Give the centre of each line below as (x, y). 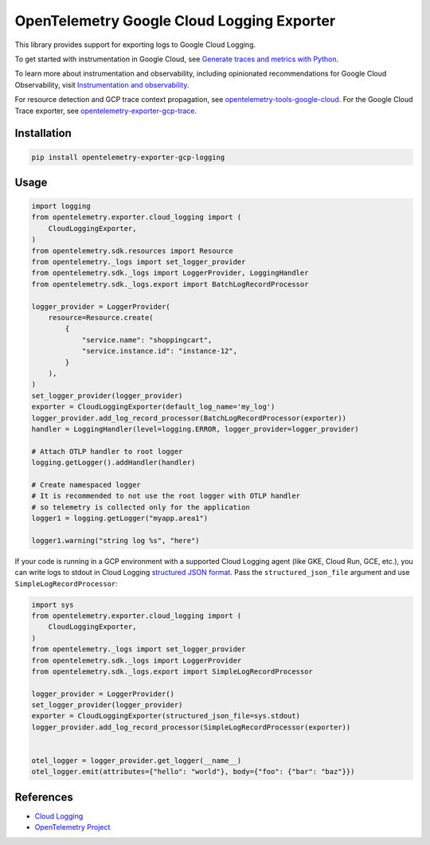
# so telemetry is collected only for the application (141, 507)
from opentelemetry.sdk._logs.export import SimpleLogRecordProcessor (172, 671)
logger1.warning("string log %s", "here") (115, 540)
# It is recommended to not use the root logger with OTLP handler (166, 496)
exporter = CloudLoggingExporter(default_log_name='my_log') (153, 407)
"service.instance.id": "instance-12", (160, 351)
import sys (53, 604)
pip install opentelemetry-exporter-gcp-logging (128, 157)
